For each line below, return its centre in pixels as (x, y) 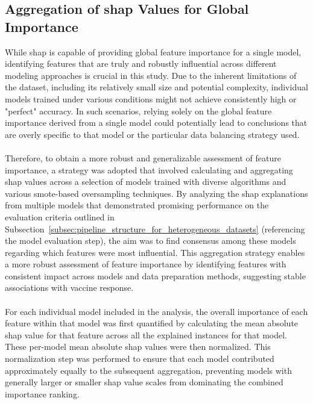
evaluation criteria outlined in (60, 216)
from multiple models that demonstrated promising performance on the (137, 205)
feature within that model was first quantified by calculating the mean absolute (152, 323)
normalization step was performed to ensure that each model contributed (140, 359)
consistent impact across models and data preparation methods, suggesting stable (155, 275)
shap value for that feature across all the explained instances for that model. (146, 334)
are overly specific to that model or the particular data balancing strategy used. (152, 134)
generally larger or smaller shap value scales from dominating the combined (144, 382)
